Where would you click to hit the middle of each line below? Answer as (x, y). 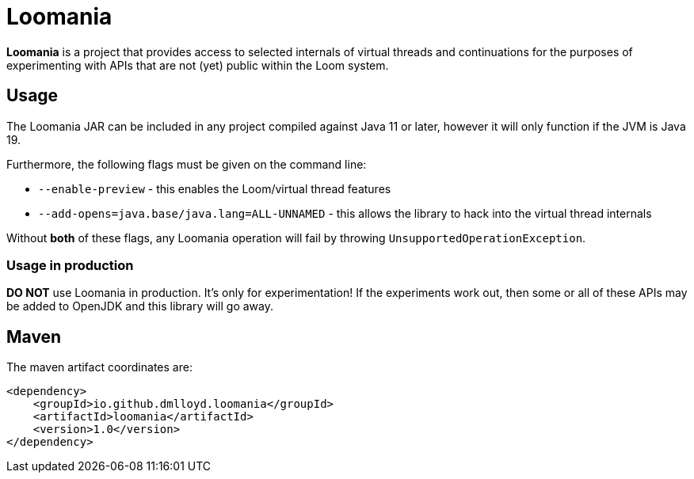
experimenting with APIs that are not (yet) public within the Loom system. (198, 65)
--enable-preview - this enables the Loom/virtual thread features (215, 188)
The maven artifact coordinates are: (99, 367)
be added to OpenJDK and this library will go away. (140, 306)
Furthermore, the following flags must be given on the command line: (187, 164)
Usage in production (70, 265)
